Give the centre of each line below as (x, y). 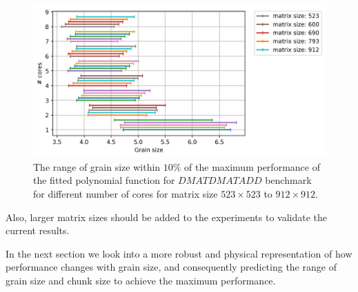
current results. (38, 230)
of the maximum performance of (252, 166)
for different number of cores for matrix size (126, 194)
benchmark (288, 180)
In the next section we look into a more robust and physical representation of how (179, 253)
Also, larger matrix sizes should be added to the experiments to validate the (167, 217)
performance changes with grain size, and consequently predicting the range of (171, 267)
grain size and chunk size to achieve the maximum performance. (141, 281)
